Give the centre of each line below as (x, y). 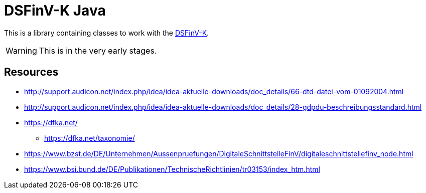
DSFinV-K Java (55, 11)
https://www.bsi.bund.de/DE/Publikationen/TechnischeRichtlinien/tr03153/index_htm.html (172, 169)
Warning (21, 50)
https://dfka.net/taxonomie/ (90, 138)
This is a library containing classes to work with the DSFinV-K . (107, 33)
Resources (31, 72)
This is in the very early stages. (98, 50)
